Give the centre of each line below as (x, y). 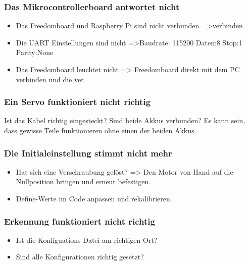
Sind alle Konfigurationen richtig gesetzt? (80, 257)
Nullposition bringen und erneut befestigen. (83, 181)
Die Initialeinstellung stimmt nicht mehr (88, 153)
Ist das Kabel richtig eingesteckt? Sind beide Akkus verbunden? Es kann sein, (125, 120)
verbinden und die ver (50, 79)
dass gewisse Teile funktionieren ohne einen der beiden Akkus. (100, 130)
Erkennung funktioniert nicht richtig (80, 221)
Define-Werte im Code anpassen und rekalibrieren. (94, 198)
